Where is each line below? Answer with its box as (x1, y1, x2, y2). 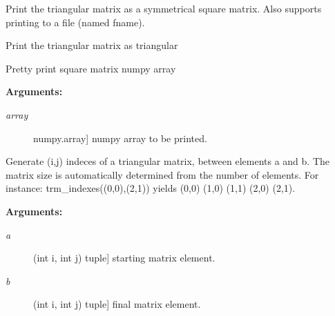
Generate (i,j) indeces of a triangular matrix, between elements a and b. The (6, 154, 329, 168)
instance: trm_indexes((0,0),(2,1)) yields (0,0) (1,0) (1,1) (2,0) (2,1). (6, 181, 296, 195)
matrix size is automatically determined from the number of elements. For (6, 167, 319, 181)
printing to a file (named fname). (6, 14, 145, 29)
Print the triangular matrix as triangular (6, 38, 178, 52)
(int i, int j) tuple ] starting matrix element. (33, 250, 216, 265)
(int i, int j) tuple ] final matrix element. (33, 297, 201, 311)
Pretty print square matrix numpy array (6, 61, 176, 75)
